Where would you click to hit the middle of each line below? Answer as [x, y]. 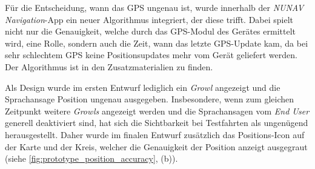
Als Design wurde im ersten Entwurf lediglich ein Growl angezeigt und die [143, 87]
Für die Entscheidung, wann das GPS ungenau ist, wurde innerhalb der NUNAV [154, 7]
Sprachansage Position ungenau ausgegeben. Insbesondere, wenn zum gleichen [150, 99]
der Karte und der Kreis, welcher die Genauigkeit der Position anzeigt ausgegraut [156, 146]
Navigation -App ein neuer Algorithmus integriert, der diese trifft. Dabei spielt [149, 19]
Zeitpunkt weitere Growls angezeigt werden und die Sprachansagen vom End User [157, 111]
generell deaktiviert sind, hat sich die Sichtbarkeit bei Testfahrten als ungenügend [157, 123]
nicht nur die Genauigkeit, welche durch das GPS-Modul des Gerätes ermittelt [150, 31]
